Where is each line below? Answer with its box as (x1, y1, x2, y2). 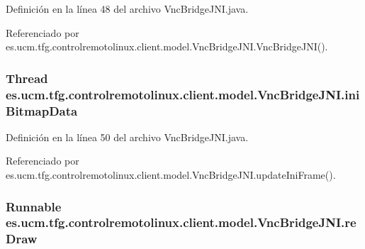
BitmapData (6, 101, 78, 119)
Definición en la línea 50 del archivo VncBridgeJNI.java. (6, 129, 249, 144)
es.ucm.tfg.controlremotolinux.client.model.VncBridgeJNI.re (6, 214, 356, 231)
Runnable (6, 197, 62, 215)
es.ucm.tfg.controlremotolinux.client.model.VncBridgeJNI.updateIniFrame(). (6, 167, 336, 182)
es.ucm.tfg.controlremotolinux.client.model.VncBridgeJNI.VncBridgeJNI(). (6, 39, 328, 54)
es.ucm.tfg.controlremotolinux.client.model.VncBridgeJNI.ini (6, 85, 360, 103)
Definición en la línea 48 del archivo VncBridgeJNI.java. (6, 1, 249, 16)
